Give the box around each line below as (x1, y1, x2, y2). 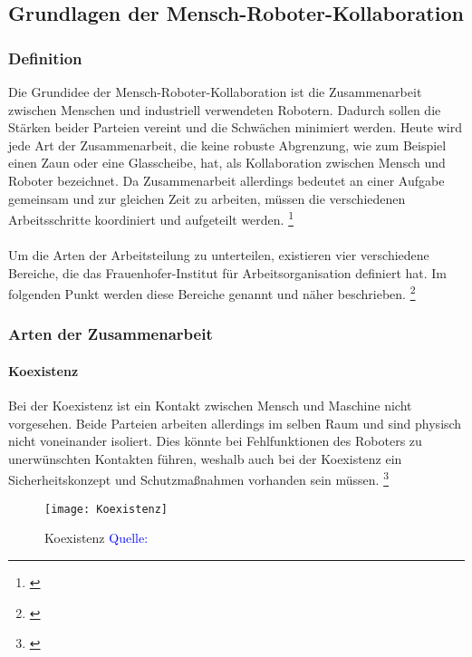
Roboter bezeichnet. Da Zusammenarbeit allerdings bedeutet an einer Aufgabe (8, 170, 445, 189)
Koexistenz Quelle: (44, 528, 149, 547)
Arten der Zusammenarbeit (8, 323, 213, 345)
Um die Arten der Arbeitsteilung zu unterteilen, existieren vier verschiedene (8, 246, 429, 264)
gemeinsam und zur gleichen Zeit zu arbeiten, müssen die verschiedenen (8, 188, 406, 208)
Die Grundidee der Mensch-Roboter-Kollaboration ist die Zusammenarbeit (8, 82, 422, 101)
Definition (8, 46, 82, 69)
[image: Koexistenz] (44, 502, 169, 516)
